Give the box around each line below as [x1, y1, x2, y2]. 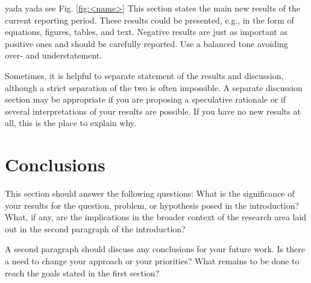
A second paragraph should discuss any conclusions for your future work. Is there [5, 243, 305, 255]
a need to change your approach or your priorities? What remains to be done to [5, 255, 300, 267]
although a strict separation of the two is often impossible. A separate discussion [5, 81, 303, 94]
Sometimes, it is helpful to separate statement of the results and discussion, [5, 69, 284, 81]
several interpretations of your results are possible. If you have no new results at [5, 104, 301, 117]
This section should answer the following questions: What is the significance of [5, 187, 295, 200]
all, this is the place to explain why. [5, 116, 136, 129]
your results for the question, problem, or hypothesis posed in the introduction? [5, 199, 300, 211]
